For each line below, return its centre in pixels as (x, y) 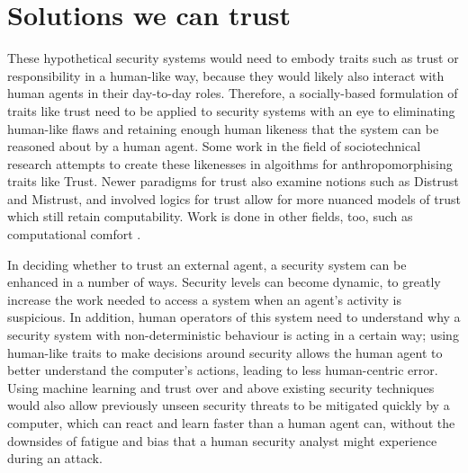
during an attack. (55, 458)
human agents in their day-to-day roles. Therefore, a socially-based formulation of (233, 93)
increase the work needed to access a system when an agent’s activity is (205, 299)
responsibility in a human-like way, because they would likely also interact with (226, 75)
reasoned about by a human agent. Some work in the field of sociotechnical (214, 146)
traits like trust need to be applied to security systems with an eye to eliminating (231, 110)
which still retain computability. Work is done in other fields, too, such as (210, 216)
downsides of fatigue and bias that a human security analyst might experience (222, 440)
